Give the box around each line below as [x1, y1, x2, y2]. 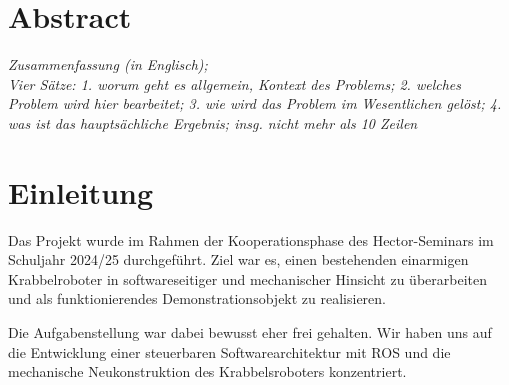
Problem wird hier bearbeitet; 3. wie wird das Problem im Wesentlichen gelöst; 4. [8, 93, 502, 114]
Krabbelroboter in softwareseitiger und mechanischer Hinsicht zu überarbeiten [8, 268, 487, 289]
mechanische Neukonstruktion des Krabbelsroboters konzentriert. [8, 361, 407, 382]
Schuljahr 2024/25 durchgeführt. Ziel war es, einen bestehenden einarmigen [8, 249, 469, 270]
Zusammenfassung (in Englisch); [8, 54, 208, 75]
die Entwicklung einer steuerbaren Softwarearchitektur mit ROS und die [8, 341, 451, 362]
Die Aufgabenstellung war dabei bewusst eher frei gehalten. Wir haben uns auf [8, 322, 492, 342]
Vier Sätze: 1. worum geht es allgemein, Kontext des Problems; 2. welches [8, 73, 461, 94]
